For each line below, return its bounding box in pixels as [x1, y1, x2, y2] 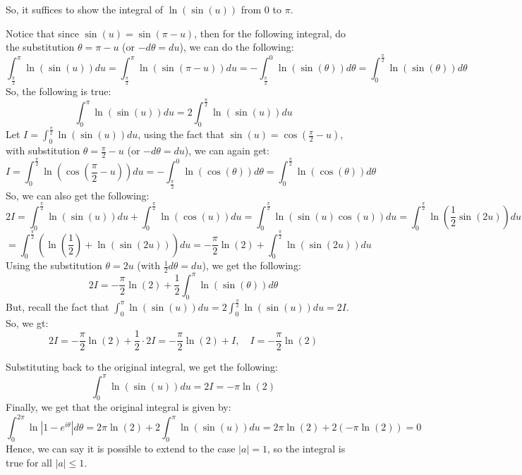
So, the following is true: [6, 84, 111, 99]
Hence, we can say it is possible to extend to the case [6, 441, 236, 456]
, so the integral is [267, 441, 346, 456]
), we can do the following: [179, 39, 294, 54]
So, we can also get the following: [6, 187, 150, 202]
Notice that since [6, 25, 79, 40]
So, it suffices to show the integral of [6, 2, 164, 16]
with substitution [6, 143, 80, 158]
